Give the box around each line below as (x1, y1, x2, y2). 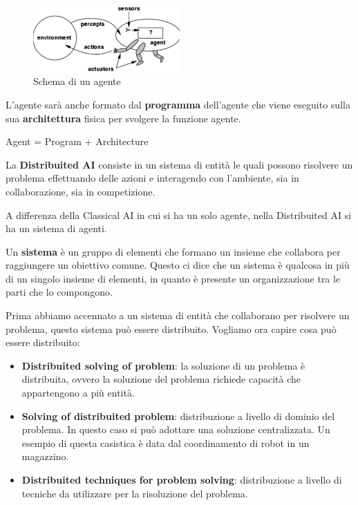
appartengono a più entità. (21, 385, 135, 400)
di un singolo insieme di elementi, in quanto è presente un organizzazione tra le (6, 271, 341, 285)
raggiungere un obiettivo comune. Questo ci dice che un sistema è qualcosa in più (6, 258, 350, 272)
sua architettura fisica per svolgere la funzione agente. (6, 111, 241, 125)
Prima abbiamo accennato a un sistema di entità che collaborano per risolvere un (6, 308, 350, 323)
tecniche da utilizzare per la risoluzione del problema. (21, 486, 248, 500)
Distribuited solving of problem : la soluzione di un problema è (21, 358, 305, 372)
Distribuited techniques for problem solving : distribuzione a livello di (21, 473, 342, 486)
